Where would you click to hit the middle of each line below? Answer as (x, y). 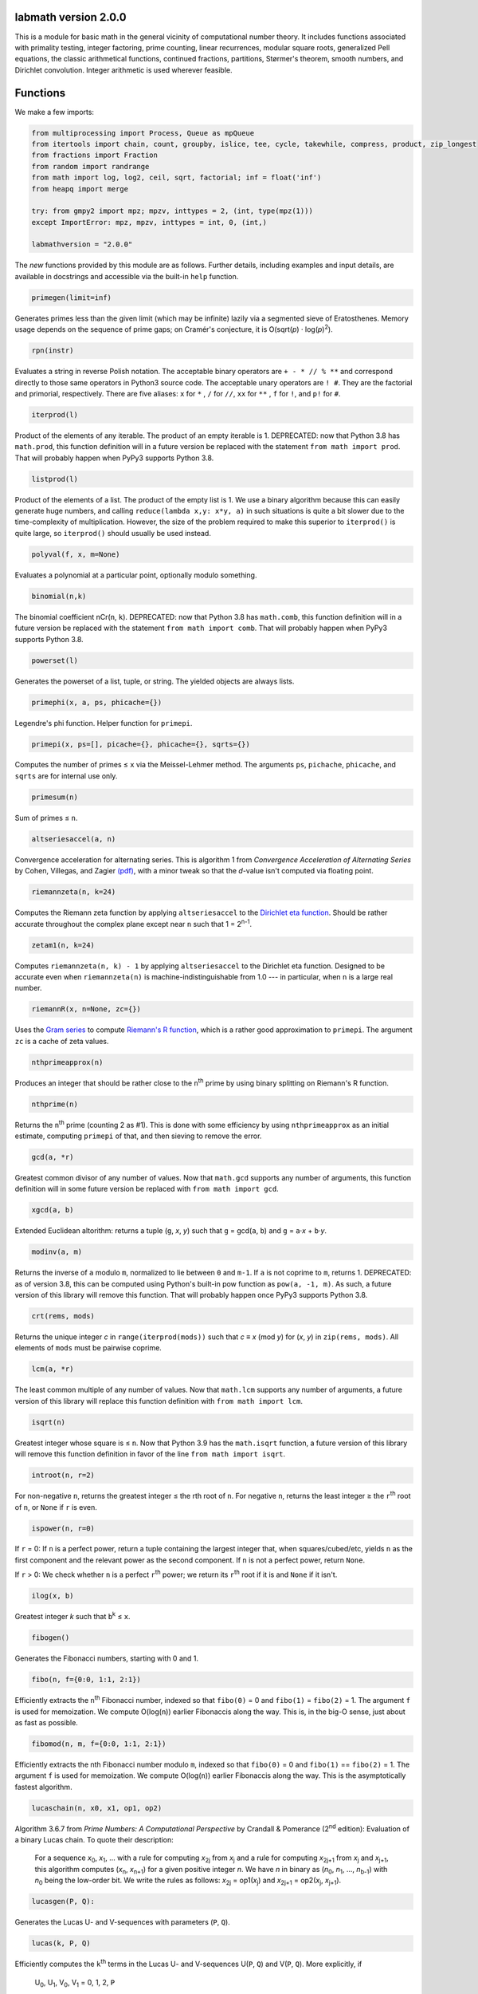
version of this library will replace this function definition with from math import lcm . (159, 1401)
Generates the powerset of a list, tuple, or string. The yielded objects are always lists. (155, 681)
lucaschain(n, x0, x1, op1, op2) (97, 1808)
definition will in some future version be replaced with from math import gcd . (147, 1189)
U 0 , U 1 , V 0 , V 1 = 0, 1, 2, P (75, 1983)
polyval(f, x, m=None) (76, 554)
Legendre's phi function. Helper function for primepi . (104, 723)
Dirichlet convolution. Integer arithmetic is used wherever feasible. (123, 70)
